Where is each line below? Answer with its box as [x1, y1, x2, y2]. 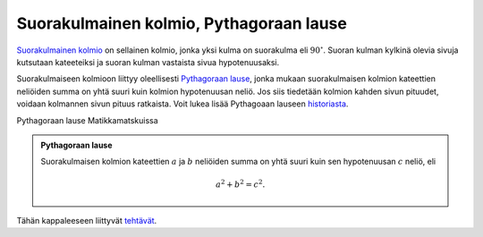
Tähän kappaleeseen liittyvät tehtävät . [16, 215, 157, 225]
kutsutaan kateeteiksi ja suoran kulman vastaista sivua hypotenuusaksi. [16, 56, 280, 67]
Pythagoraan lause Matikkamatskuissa [16, 114, 158, 125]
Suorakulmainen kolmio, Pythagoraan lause [16, 13, 348, 33]
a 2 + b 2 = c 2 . [215, 178, 266, 190]
